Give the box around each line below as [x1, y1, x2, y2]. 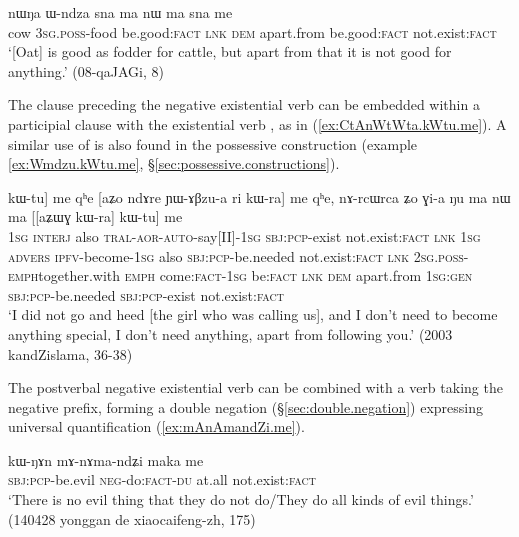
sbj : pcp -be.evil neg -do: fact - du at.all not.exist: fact [8, 469, 316, 490]
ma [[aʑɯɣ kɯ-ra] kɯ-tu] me [8, 206, 183, 227]
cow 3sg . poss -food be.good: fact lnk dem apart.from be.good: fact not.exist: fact [8, 21, 497, 42]
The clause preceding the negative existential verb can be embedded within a [8, 94, 480, 115]
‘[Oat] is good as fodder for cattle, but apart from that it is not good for [8, 41, 452, 62]
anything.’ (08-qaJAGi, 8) [8, 60, 164, 81]
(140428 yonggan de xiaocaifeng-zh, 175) [8, 508, 256, 529]
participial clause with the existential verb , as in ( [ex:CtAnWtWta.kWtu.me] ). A [8, 113, 507, 134]
